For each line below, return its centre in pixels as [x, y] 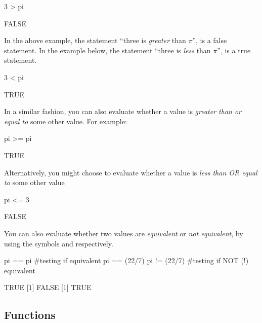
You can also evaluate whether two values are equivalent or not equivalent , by [124, 233]
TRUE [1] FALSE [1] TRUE [48, 287]
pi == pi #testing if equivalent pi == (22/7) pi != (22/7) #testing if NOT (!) [126, 260]
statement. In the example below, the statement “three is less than [107, 50]
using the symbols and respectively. [59, 243]
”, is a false [210, 40]
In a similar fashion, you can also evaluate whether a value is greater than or [123, 111]
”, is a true [234, 50]
